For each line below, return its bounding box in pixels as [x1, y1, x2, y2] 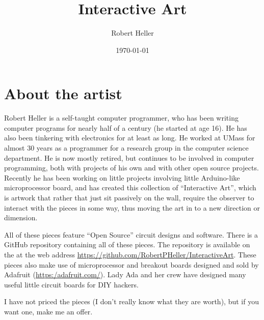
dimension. [4, 212, 38, 223]
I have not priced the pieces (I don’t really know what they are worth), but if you [4, 296, 259, 307]
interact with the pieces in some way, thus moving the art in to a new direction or [4, 202, 260, 213]
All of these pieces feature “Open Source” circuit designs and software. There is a [4, 229, 258, 240]
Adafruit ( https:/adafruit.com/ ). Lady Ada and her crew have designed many [4, 269, 246, 280]
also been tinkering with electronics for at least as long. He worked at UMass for [4, 132, 255, 143]
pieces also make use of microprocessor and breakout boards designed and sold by [4, 259, 259, 270]
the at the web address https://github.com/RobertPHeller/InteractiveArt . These [4, 249, 256, 259]
